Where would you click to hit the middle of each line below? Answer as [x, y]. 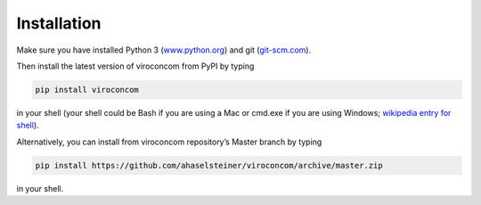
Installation [59, 23]
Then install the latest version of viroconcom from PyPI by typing [135, 66]
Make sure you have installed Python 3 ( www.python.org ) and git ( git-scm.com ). [164, 50]
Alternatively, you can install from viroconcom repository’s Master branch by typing [169, 142]
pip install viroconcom [87, 90]
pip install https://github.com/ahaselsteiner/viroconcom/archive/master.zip [209, 165]
